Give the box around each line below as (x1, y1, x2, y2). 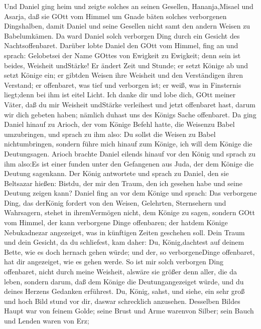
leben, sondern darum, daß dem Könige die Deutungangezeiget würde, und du (4, 276, 244, 286)
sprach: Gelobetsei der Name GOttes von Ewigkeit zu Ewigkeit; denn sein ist (4, 50, 241, 60)
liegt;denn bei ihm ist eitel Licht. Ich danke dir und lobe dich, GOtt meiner (4, 89, 236, 100)
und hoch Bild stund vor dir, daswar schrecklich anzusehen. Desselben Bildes (4, 295, 240, 306)
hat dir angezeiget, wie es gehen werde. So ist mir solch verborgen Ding (4, 256, 223, 267)
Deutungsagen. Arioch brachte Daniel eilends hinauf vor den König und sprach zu (4, 148, 255, 158)
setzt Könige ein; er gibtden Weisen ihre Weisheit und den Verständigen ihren (4, 70, 243, 80)
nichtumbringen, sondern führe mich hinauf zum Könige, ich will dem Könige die (4, 138, 252, 149)
